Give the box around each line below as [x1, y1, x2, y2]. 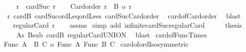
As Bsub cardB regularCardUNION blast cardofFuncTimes [16, 29, 207, 39]
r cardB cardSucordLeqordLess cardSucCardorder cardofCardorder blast [7, 10, 241, 20]
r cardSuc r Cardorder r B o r [16, 1, 132, 11]
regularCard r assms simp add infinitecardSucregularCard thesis [13, 20, 242, 30]
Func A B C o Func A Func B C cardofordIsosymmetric [4, 39, 189, 49]
